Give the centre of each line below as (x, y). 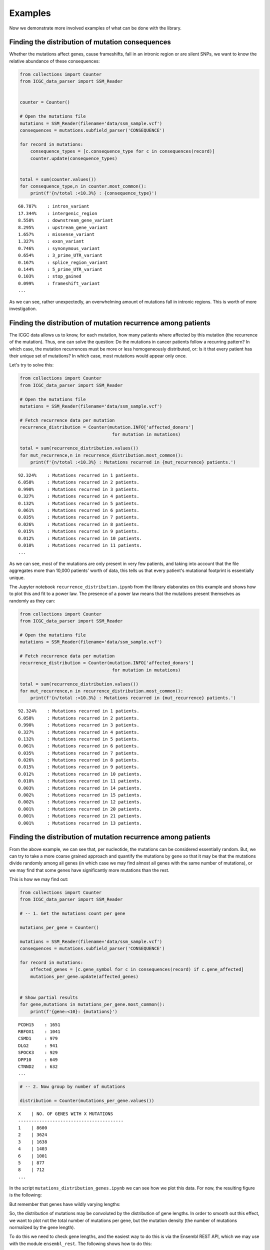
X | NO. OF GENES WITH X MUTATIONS (66, 1114)
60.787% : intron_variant (54, 206)
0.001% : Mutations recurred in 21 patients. (80, 816)
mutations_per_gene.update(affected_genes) (84, 976)
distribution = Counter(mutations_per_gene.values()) (87, 1101)
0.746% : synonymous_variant (59, 248)
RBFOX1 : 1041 (39, 1032)
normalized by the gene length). (42, 1227)
